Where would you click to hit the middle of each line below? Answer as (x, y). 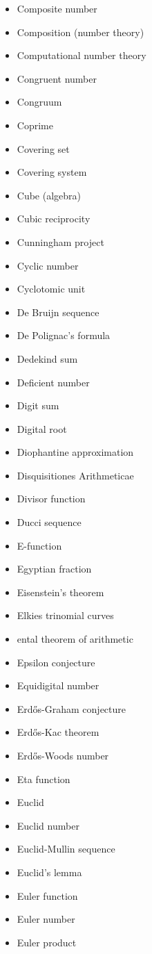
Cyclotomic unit (51, 289)
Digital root (42, 428)
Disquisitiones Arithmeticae (75, 475)
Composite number (57, 8)
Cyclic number (48, 265)
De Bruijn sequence (58, 312)
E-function (39, 545)
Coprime (35, 125)
